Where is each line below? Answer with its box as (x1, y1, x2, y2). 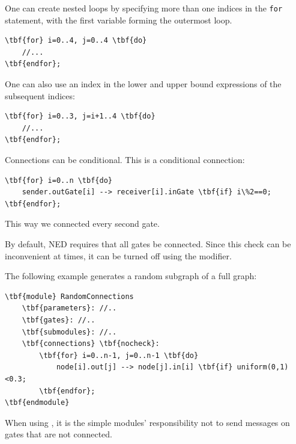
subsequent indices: (5, 89, 75, 102)
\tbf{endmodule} (5, 398, 70, 407)
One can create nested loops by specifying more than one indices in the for (5, 2, 283, 14)
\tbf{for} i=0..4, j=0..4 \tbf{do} (5, 36, 147, 45)
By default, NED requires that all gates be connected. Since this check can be (5, 237, 291, 250)
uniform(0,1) (237, 363, 289, 372)
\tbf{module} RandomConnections (5, 292, 134, 301)
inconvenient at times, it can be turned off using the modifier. (5, 249, 232, 262)
